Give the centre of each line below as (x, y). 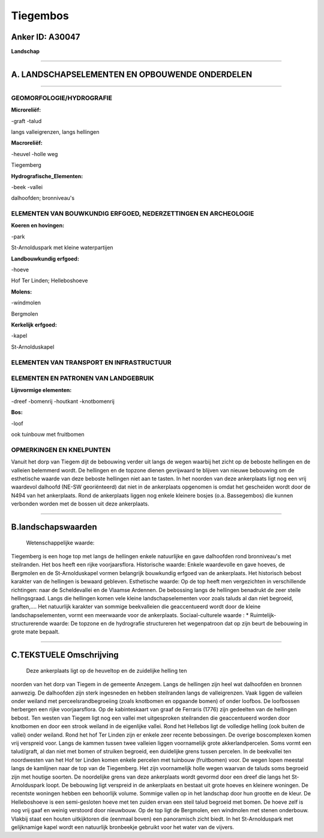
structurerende (29, 624)
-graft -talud (26, 121)
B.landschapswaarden (54, 527)
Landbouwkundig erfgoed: (45, 259)
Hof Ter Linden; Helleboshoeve (49, 281)
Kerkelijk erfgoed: (34, 325)
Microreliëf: (26, 110)
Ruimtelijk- (263, 615)
